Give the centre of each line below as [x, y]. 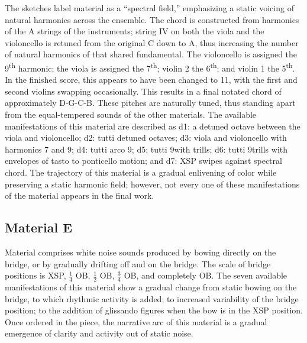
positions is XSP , [35, 275]
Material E [39, 227]
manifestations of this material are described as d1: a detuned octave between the [153, 126]
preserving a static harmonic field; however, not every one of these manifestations [152, 184]
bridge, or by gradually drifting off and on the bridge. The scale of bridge [138, 263]
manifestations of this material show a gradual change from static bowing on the [151, 287]
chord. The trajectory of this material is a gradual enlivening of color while [141, 172]
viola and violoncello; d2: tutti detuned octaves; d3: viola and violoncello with [146, 137]
